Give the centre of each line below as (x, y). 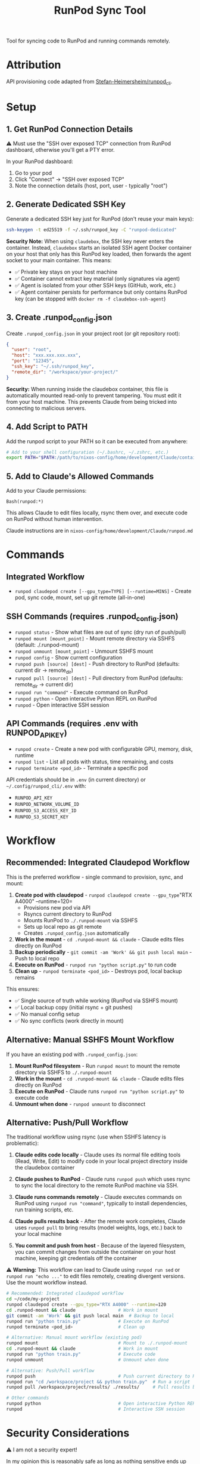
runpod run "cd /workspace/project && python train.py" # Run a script (98, 1382)
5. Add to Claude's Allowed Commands (80, 476)
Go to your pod (33, 173)
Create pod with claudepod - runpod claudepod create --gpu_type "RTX (103, 895)
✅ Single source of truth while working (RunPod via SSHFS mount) (96, 1000)
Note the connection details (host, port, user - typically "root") (91, 185)
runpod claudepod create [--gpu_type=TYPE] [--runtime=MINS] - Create (103, 591)
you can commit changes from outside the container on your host (95, 1252)
